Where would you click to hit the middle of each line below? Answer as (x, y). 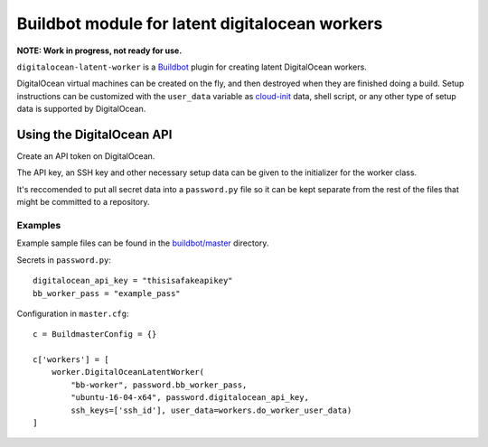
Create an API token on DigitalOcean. (86, 156)
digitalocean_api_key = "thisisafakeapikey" (133, 281)
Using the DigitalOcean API (94, 134)
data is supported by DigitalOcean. (81, 109)
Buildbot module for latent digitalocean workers (200, 23)
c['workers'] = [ (71, 360)
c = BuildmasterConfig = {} (95, 335)
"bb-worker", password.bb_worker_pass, (159, 385)
